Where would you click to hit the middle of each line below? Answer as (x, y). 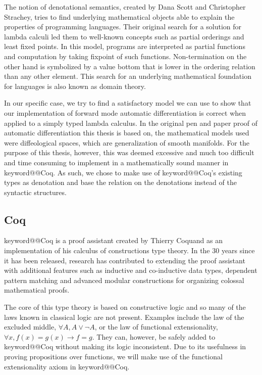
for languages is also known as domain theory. (75, 86)
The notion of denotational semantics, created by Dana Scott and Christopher (125, 7)
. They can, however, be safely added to (154, 336)
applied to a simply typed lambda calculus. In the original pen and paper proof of (131, 123)
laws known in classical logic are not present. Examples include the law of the (124, 317)
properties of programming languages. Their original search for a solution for (123, 27)
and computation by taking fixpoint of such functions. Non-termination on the (125, 56)
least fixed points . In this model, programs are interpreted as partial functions (125, 46)
